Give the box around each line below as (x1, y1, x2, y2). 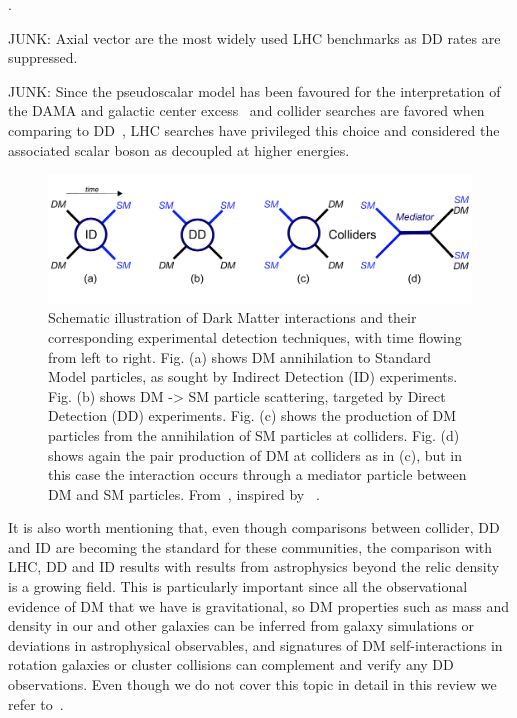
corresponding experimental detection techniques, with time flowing (48, 326, 462, 347)
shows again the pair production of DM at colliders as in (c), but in (48, 444, 463, 465)
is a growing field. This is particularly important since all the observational (8, 576, 468, 597)
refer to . (8, 693, 64, 714)
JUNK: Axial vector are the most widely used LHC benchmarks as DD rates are (8, 27, 501, 48)
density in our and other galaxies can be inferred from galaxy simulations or (8, 615, 475, 636)
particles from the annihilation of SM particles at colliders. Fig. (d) (48, 424, 460, 445)
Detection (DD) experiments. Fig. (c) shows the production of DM (48, 405, 457, 426)
